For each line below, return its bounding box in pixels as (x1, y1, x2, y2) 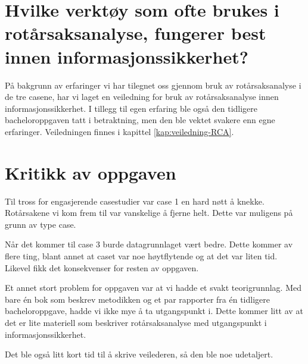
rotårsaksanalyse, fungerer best (5, 21, 266, 45)
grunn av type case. (5, 218, 76, 230)
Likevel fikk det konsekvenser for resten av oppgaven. (5, 261, 199, 274)
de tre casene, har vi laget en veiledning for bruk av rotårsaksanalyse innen (5, 90, 279, 103)
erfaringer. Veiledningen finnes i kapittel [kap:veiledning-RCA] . (5, 125, 234, 137)
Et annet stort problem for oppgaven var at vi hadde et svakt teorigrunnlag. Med (5, 281, 302, 294)
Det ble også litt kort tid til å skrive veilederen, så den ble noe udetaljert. (5, 348, 273, 360)
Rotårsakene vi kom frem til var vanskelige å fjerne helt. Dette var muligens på (5, 206, 293, 219)
